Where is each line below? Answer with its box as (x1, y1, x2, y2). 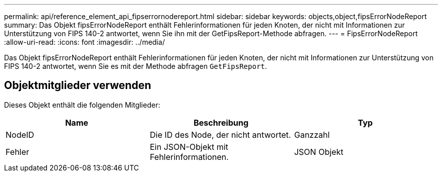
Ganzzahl (294, 129, 330, 140)
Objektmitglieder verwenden (4, 79, 151, 92)
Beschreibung (193, 117, 249, 128)
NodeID (6, 129, 34, 140)
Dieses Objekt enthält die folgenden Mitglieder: (4, 100, 160, 109)
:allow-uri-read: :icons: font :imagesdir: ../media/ (4, 38, 165, 46)
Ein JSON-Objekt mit (149, 141, 229, 152)
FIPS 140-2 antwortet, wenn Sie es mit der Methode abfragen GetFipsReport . (4, 62, 267, 70)
